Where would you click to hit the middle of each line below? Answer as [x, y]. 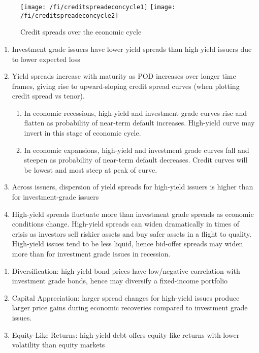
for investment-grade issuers [55, 197]
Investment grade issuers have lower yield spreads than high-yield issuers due [132, 49]
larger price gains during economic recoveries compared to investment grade [130, 308]
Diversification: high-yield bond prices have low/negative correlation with [126, 270]
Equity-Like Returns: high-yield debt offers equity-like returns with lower [126, 334]
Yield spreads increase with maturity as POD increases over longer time [124, 76]
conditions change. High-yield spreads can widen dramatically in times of [126, 224]
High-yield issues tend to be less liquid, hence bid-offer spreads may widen [127, 244]
